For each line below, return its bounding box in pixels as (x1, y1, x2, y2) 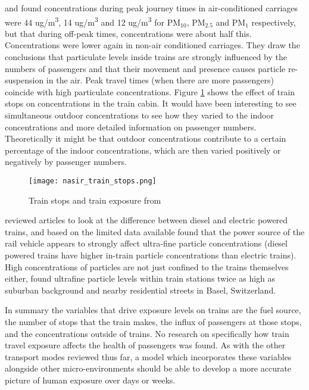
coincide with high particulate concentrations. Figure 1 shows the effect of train (5, 85, 295, 98)
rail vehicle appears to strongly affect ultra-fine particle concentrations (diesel (5, 237, 288, 249)
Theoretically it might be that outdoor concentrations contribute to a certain (5, 132, 286, 145)
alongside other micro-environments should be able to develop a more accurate (5, 362, 292, 375)
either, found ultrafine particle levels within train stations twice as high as (5, 272, 276, 285)
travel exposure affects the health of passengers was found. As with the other (5, 339, 286, 351)
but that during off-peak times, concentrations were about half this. (5, 27, 252, 39)
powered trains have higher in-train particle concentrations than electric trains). (5, 249, 296, 261)
